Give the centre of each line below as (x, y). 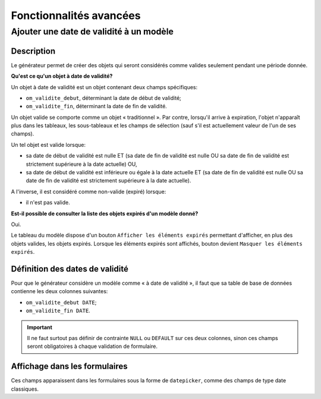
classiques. (25, 389)
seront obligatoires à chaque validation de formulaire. (92, 346)
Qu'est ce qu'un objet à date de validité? (62, 76)
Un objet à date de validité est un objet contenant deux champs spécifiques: (104, 87)
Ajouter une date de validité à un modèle (92, 32)
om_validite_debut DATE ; (61, 302)
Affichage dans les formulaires (69, 367)
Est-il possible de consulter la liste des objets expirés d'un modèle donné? (105, 213)
